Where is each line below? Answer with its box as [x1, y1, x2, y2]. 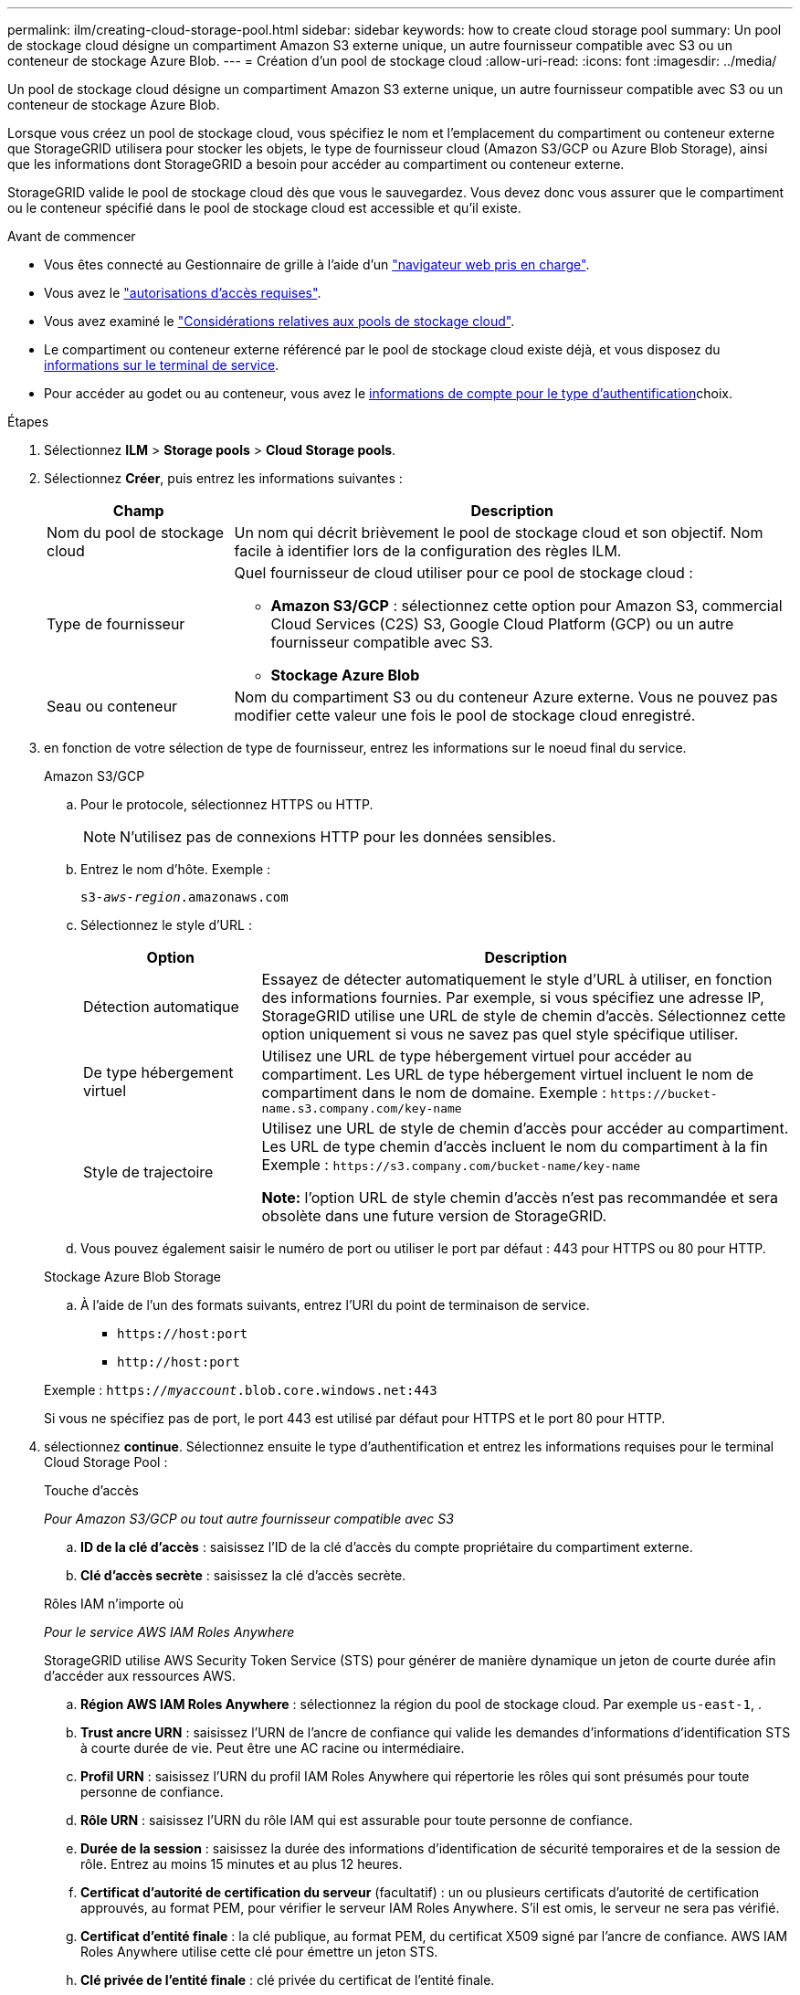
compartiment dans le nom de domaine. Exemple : [261, 1083, 606, 1102]
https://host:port [117, 1326, 248, 1341]
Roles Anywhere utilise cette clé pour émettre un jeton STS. [80, 1944, 438, 1959]
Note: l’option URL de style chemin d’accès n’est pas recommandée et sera [261, 1188, 778, 1207]
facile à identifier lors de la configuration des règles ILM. [234, 542, 622, 560]
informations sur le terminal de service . [44, 357, 279, 373]
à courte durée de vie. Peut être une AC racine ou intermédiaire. [80, 1740, 465, 1756]
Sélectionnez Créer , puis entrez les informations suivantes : [44, 470, 403, 486]
